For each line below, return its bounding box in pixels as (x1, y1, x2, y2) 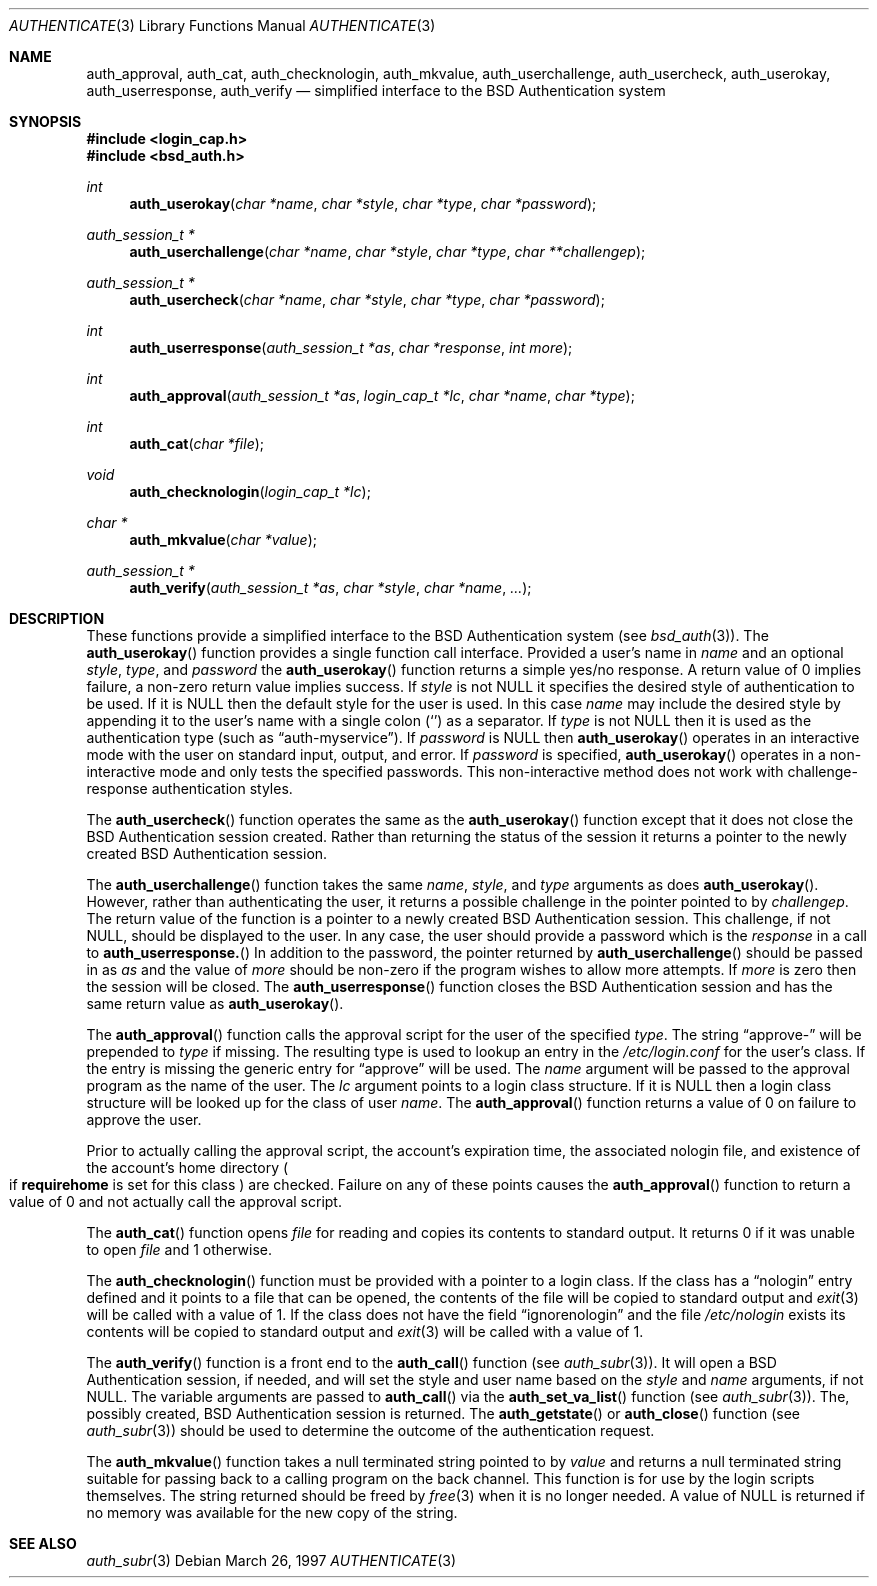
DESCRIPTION (9, 610, 105, 627)
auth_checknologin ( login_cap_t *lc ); (129, 483, 371, 500)
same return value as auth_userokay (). (86, 995, 344, 1012)
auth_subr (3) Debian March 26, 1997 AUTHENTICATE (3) (86, 1552, 457, 1569)
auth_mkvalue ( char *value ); (129, 531, 317, 548)
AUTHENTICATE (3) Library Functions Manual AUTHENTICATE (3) (9, 17, 436, 34)
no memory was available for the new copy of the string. (86, 1504, 458, 1521)
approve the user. (86, 1111, 202, 1128)
